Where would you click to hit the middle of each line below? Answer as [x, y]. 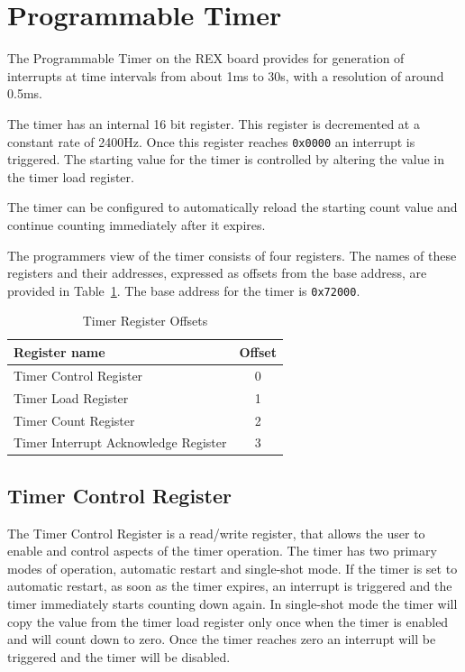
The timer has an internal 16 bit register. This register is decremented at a [214, 123]
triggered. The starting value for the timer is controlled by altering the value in [226, 159]
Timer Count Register [74, 420]
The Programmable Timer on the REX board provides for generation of [206, 58]
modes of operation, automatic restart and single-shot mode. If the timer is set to [232, 568]
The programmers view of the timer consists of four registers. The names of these [232, 255]
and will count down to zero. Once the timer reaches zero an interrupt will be [222, 639]
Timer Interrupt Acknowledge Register [120, 442]
